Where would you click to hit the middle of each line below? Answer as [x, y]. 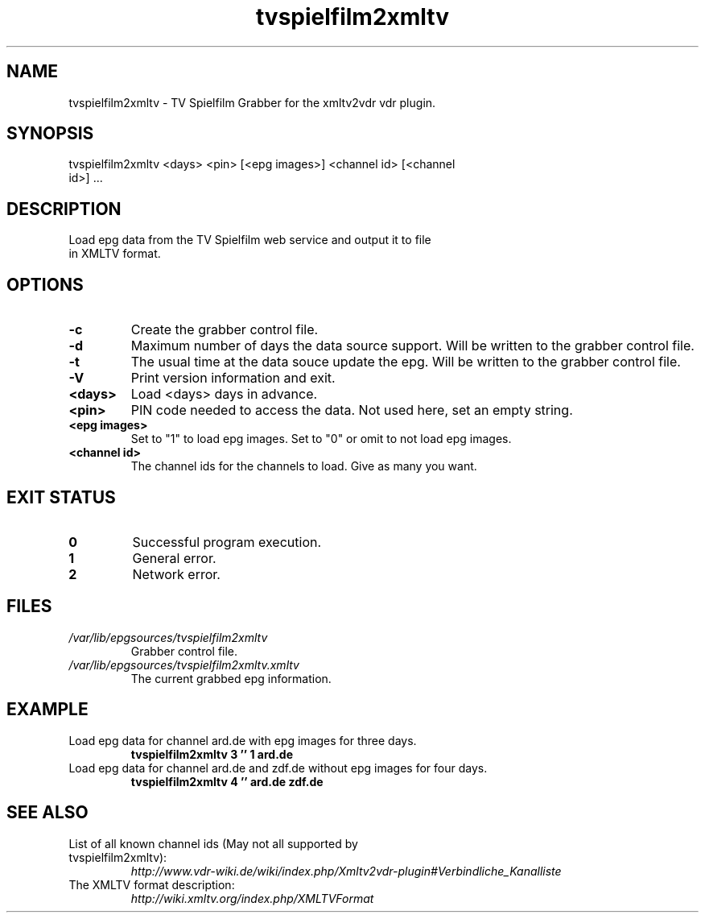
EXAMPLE [47, 710]
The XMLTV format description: [152, 884]
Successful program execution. [227, 542]
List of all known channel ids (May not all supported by [213, 843]
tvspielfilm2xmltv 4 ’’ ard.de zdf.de [227, 781]
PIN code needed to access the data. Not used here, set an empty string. [352, 410]
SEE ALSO [47, 813]
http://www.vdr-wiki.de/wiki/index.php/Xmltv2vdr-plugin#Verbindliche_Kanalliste [346, 871]
